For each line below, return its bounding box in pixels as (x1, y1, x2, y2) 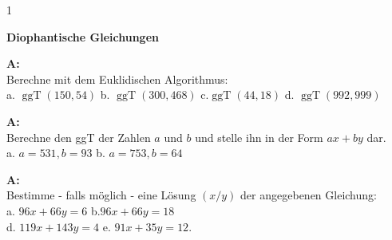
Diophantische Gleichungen (6, 28, 159, 45)
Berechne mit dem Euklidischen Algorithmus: (6, 70, 228, 87)
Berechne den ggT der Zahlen (6, 128, 151, 145)
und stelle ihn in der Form (195, 128, 323, 145)
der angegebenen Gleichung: (240, 187, 377, 203)
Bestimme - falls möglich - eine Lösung (6, 187, 196, 203)
